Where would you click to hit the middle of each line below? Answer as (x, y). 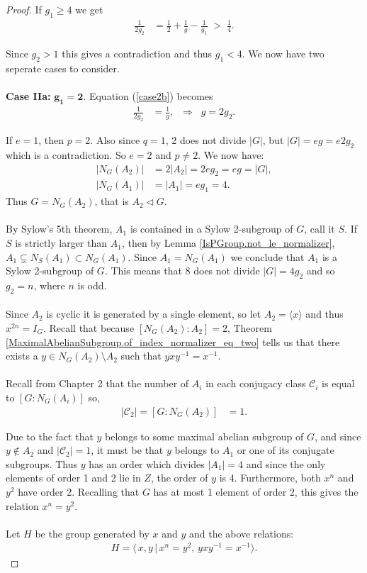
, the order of (179, 478)
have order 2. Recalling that (79, 491)
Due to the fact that (50, 436)
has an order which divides (147, 463)
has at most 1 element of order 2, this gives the (256, 491)
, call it (320, 229)
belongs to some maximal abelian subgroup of (204, 436)
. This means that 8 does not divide (182, 271)
